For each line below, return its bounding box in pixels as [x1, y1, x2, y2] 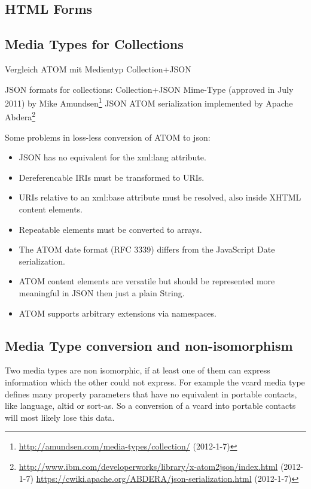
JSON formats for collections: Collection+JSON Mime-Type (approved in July [5, 83, 294, 95]
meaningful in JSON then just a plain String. [19, 287, 185, 299]
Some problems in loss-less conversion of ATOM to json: [5, 130, 211, 143]
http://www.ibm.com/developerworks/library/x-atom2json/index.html [19, 460, 278, 472]
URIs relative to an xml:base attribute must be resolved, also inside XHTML [19, 191, 301, 204]
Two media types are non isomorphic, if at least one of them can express [5, 364, 270, 376]
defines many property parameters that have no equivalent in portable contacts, [5, 387, 297, 400]
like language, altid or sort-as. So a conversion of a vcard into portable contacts [5, 399, 296, 412]
